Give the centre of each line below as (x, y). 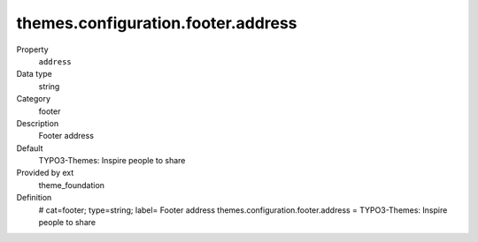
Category (34, 99)
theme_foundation (72, 185)
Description (38, 123)
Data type (34, 74)
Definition (34, 198)
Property (32, 49)
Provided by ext (45, 173)
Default (30, 148)
